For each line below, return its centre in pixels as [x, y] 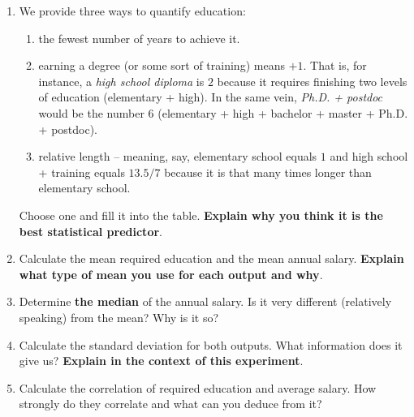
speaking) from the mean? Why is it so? [119, 317]
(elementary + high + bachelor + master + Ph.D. [283, 112]
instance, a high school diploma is [121, 81]
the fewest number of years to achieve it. [139, 38]
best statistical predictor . [91, 231]
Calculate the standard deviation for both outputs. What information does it [211, 344]
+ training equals [82, 172]
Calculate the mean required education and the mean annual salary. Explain [211, 258]
